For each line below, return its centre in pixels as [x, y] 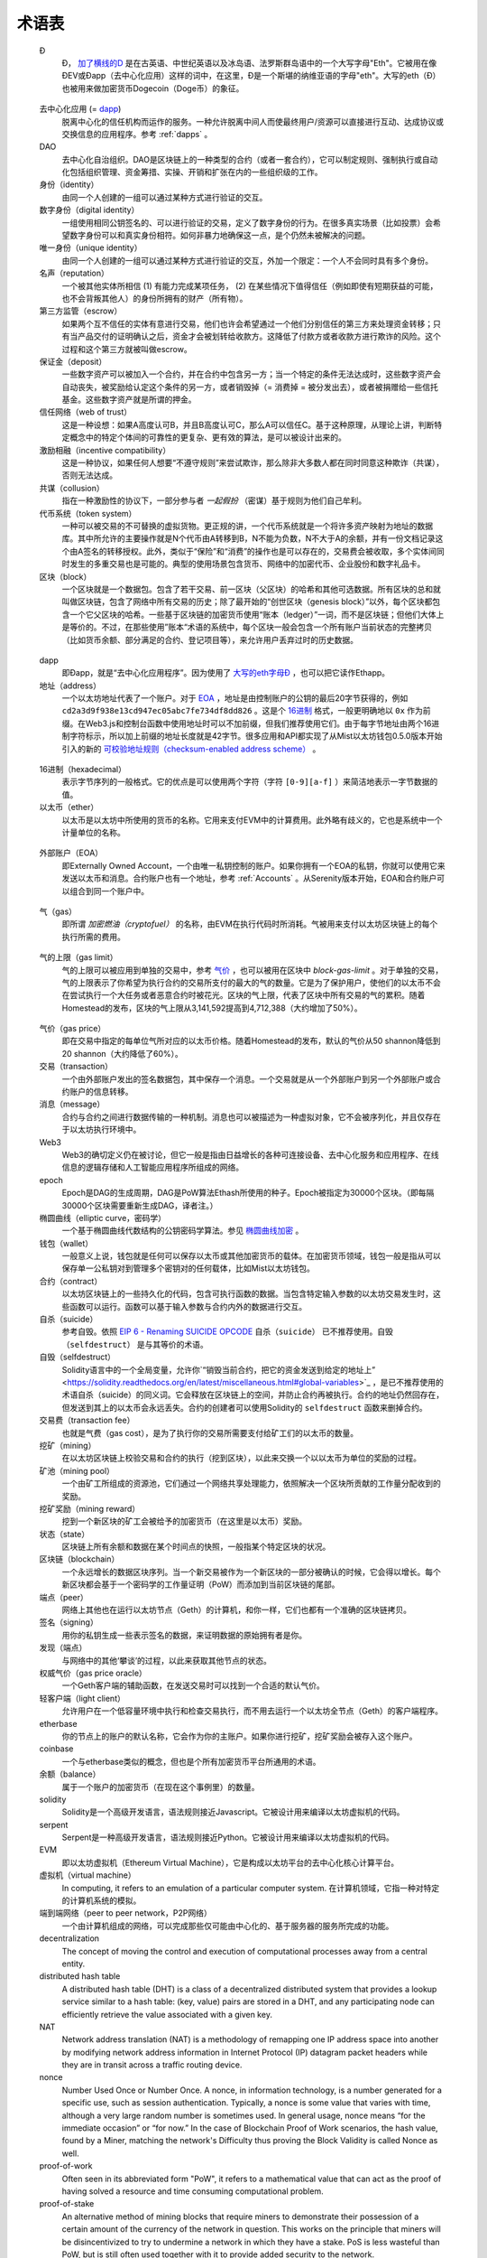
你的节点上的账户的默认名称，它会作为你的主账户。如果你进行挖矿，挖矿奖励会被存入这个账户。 [239, 1736]
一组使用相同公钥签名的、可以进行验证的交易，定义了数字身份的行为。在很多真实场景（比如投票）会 [247, 222]
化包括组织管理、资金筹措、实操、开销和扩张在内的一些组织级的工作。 [192, 173]
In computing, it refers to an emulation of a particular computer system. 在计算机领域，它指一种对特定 [251, 1888]
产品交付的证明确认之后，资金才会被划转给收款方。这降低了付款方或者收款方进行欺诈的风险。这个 [259, 336]
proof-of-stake [67, 2204]
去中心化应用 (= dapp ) [80, 109]
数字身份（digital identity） [89, 210]
